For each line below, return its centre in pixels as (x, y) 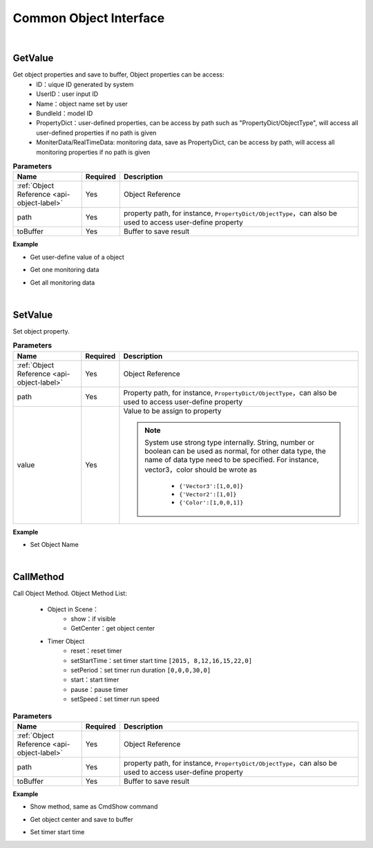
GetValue (33, 58)
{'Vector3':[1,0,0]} (211, 486)
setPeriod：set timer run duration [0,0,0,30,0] (141, 670)
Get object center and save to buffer (82, 819)
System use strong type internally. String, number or (229, 442)
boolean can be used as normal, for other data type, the (235, 451)
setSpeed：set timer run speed (115, 699)
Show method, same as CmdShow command (94, 807)
